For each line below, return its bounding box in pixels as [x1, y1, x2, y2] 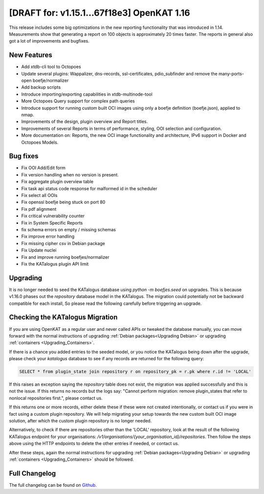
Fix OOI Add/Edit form [21, 165, 66, 171]
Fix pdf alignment [21, 206, 57, 212]
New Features [9, 51, 52, 59]
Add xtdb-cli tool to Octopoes [21, 64, 81, 70]
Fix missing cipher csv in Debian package [21, 240, 105, 246]
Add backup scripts [21, 84, 61, 90]
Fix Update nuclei [21, 247, 57, 253]
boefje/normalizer [32, 77, 69, 83]
